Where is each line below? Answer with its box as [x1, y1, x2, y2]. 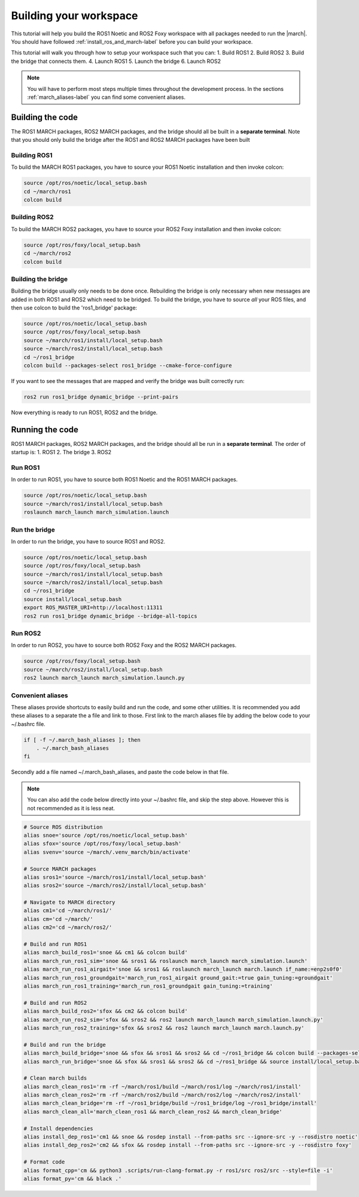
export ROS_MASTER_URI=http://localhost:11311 [23, 604, 163, 611]
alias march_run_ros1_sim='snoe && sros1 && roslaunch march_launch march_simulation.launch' [23, 958, 308, 964]
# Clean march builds [23, 1075, 87, 1081]
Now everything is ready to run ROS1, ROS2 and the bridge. [11, 409, 158, 416]
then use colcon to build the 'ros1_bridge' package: [11, 304, 138, 311]
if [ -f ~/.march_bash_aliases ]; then [23, 736, 141, 743]
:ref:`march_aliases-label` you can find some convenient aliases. [27, 93, 185, 101]
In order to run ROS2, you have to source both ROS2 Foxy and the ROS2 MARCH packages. [11, 642, 237, 649]
